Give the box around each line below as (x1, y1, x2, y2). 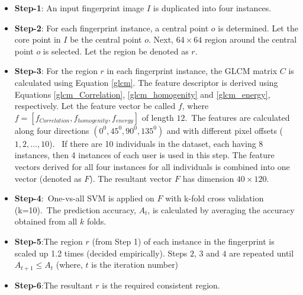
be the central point (70, 33, 142, 46)
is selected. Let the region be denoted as (43, 44, 189, 57)
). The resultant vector (89, 172, 172, 184)
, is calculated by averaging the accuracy (147, 203, 295, 216)
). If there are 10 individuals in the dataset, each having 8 (49, 137, 263, 149)
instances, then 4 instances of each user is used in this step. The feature (14, 149, 275, 161)
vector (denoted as (14, 172, 82, 184)
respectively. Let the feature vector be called (14, 100, 176, 112)
